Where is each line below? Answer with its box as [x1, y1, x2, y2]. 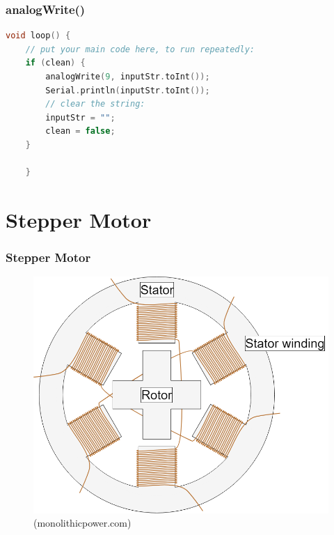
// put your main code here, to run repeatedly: [25, 44, 255, 54]
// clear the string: [45, 99, 145, 109]
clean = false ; [45, 126, 116, 137]
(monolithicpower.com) [33, 515, 132, 530]
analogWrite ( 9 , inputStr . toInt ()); [45, 72, 210, 82]
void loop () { [6, 31, 71, 41]
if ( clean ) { [25, 58, 86, 68]
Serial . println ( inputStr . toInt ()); [45, 85, 210, 95]
